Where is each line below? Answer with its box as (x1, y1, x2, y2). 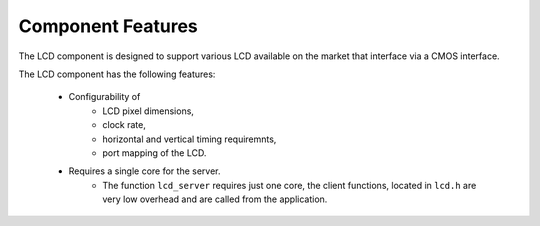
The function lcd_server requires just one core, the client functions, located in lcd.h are (102, 179, 477, 191)
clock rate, (102, 119, 147, 131)
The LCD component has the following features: (18, 68, 216, 80)
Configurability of (68, 91, 141, 103)
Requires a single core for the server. (68, 165, 221, 177)
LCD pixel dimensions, (102, 105, 195, 117)
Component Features (18, 15, 199, 37)
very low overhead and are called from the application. (102, 193, 328, 205)
